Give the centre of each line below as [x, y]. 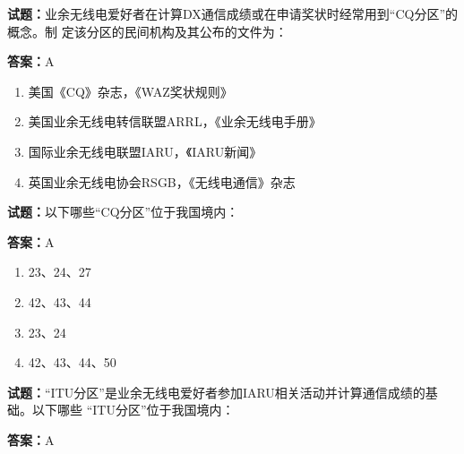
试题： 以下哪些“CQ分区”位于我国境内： [123, 212]
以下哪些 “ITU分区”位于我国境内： [133, 410]
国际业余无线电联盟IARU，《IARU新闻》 [145, 151]
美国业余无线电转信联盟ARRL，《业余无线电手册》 [175, 121]
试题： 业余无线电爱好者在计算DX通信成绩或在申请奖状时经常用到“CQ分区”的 [233, 13]
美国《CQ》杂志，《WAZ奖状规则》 [130, 91]
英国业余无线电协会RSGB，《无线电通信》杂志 [162, 181]
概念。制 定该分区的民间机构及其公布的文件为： [147, 31]
